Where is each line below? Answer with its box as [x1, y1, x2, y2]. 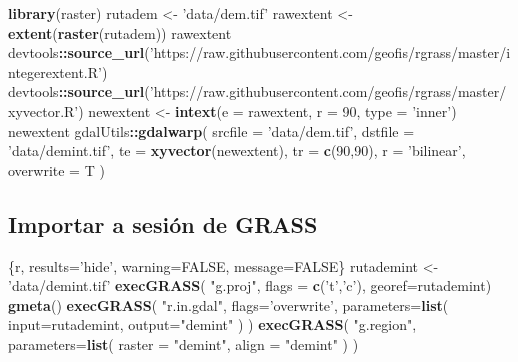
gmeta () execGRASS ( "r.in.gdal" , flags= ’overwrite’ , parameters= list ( [8, 294, 449, 315]
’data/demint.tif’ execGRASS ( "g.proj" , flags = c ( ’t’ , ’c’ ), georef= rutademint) [8, 275, 492, 296]
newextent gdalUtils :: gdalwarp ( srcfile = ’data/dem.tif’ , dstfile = [8, 120, 415, 141]
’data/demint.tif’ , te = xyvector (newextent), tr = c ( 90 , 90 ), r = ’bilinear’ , [8, 140, 466, 161]
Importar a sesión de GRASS [8, 208, 318, 239]
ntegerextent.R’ [8, 61, 102, 82]
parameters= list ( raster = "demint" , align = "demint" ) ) [8, 333, 359, 354]
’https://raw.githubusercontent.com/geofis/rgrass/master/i [149, 42, 511, 63]
